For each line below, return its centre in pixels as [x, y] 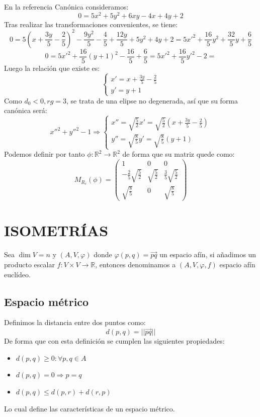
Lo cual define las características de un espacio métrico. [90, 408]
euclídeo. [17, 274]
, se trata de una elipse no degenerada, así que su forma [152, 100]
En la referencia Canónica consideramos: [66, 7]
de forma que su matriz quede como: [179, 154]
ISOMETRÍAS [56, 230]
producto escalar [29, 265]
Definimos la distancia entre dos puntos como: [75, 322]
